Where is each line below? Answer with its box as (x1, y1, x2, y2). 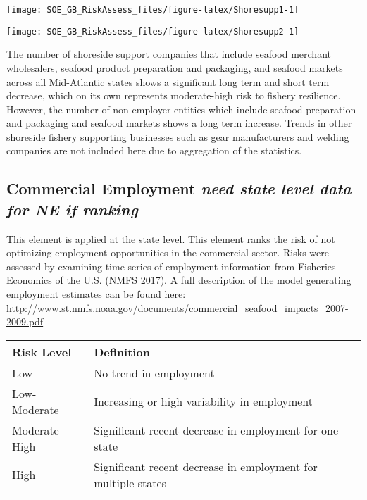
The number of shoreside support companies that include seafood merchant (6, 46, 331, 61)
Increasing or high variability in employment (94, 393, 313, 410)
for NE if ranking (6, 198, 138, 220)
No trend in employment (94, 364, 215, 381)
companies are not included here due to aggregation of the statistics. (6, 143, 302, 158)
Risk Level (12, 343, 72, 360)
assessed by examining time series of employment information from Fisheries (6, 258, 336, 273)
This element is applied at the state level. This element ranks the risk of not (6, 231, 335, 246)
